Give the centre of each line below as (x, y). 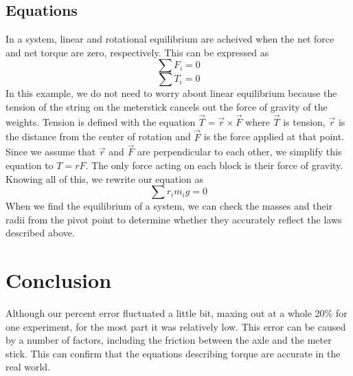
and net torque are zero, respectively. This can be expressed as (137, 52)
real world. (28, 367)
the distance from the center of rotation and (98, 136)
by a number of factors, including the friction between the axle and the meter (169, 340)
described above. (40, 233)
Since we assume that (51, 152)
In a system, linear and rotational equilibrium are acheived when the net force (170, 39)
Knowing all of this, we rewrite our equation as (105, 178)
